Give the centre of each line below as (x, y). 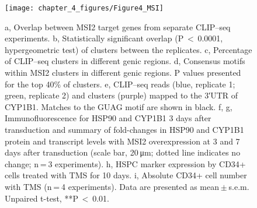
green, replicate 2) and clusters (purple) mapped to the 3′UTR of (121, 95)
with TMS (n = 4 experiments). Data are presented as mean (112, 186)
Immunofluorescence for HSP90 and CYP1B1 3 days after (108, 118)
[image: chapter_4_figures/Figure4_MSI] (84, 8)
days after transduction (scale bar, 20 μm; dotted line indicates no (123, 152)
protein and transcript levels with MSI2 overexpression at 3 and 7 (122, 141)
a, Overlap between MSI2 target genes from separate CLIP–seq (118, 27)
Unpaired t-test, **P (41, 198)
